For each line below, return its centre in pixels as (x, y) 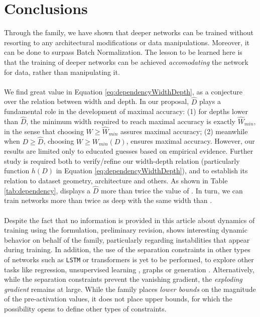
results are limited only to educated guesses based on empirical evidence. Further (129, 151)
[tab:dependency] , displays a (47, 190)
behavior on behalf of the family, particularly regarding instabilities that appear (127, 239)
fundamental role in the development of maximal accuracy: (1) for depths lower (126, 111)
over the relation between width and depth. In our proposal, (97, 101)
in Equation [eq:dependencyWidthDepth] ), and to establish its (152, 171)
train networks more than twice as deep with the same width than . (108, 200)
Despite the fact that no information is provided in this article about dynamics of (129, 220)
